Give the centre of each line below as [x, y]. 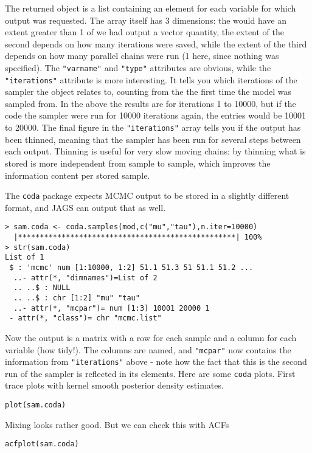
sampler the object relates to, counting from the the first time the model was [148, 92]
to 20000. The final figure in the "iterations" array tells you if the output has [153, 127]
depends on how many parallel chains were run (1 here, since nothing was [142, 56]
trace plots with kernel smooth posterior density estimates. [114, 385]
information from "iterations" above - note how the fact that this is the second [156, 361]
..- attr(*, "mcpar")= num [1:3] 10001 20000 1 [112, 308]
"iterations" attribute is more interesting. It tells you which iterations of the [151, 79]
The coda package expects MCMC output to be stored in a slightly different [147, 195]
